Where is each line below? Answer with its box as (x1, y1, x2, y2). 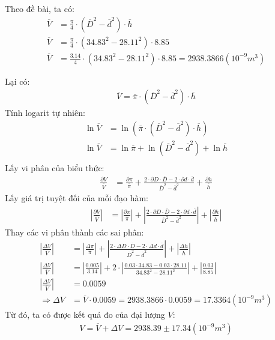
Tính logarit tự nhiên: (5, 106, 85, 119)
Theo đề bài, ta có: (5, 2, 74, 14)
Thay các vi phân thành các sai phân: (5, 225, 144, 238)
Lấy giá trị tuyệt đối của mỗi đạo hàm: (5, 192, 149, 204)
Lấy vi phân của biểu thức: (5, 162, 104, 174)
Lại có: (5, 74, 30, 87)
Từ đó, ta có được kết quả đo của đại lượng (5, 308, 165, 321)
